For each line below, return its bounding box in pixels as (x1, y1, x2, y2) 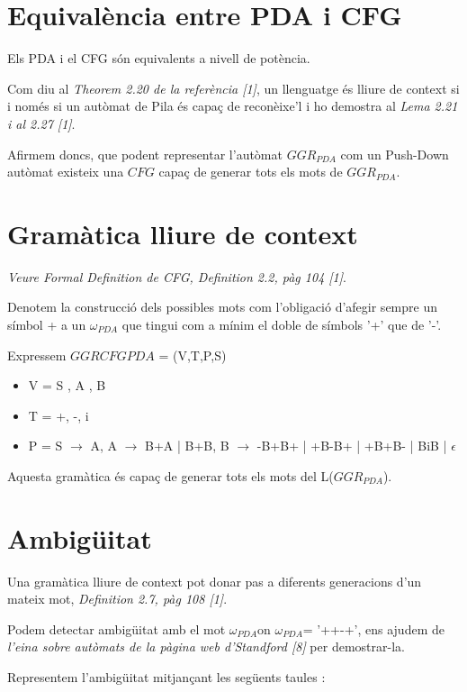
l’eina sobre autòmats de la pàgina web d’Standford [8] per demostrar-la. (7, 637, 405, 656)
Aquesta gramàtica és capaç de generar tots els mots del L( (7, 466, 334, 485)
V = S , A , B (28, 376, 106, 395)
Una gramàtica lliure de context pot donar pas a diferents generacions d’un (7, 571, 422, 590)
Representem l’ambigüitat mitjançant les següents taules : (7, 668, 326, 687)
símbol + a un (7, 315, 86, 333)
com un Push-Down (340, 144, 449, 163)
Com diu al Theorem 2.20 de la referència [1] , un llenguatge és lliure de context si (7, 78, 460, 97)
